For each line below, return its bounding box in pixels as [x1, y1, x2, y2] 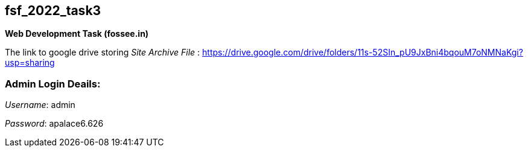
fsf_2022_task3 [5, 3, 101, 18]
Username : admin [5, 100, 75, 110]
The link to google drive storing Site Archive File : [5, 47, 200, 58]
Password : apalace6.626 [5, 118, 104, 129]
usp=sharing [5, 57, 55, 68]
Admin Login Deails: [5, 77, 101, 90]
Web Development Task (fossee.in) [5, 28, 149, 39]
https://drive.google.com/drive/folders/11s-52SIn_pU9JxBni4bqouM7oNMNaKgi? [202, 47, 523, 58]
